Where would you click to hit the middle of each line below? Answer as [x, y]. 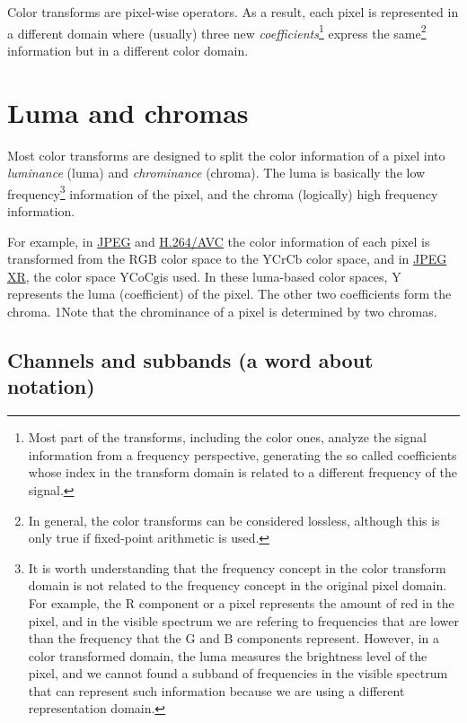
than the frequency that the [105, 638]
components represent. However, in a [338, 638]
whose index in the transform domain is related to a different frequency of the [242, 472]
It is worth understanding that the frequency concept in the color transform [237, 567]
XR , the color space [62, 276]
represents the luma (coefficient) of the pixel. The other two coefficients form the [229, 294]
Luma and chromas [128, 112]
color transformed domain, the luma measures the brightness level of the [228, 655]
